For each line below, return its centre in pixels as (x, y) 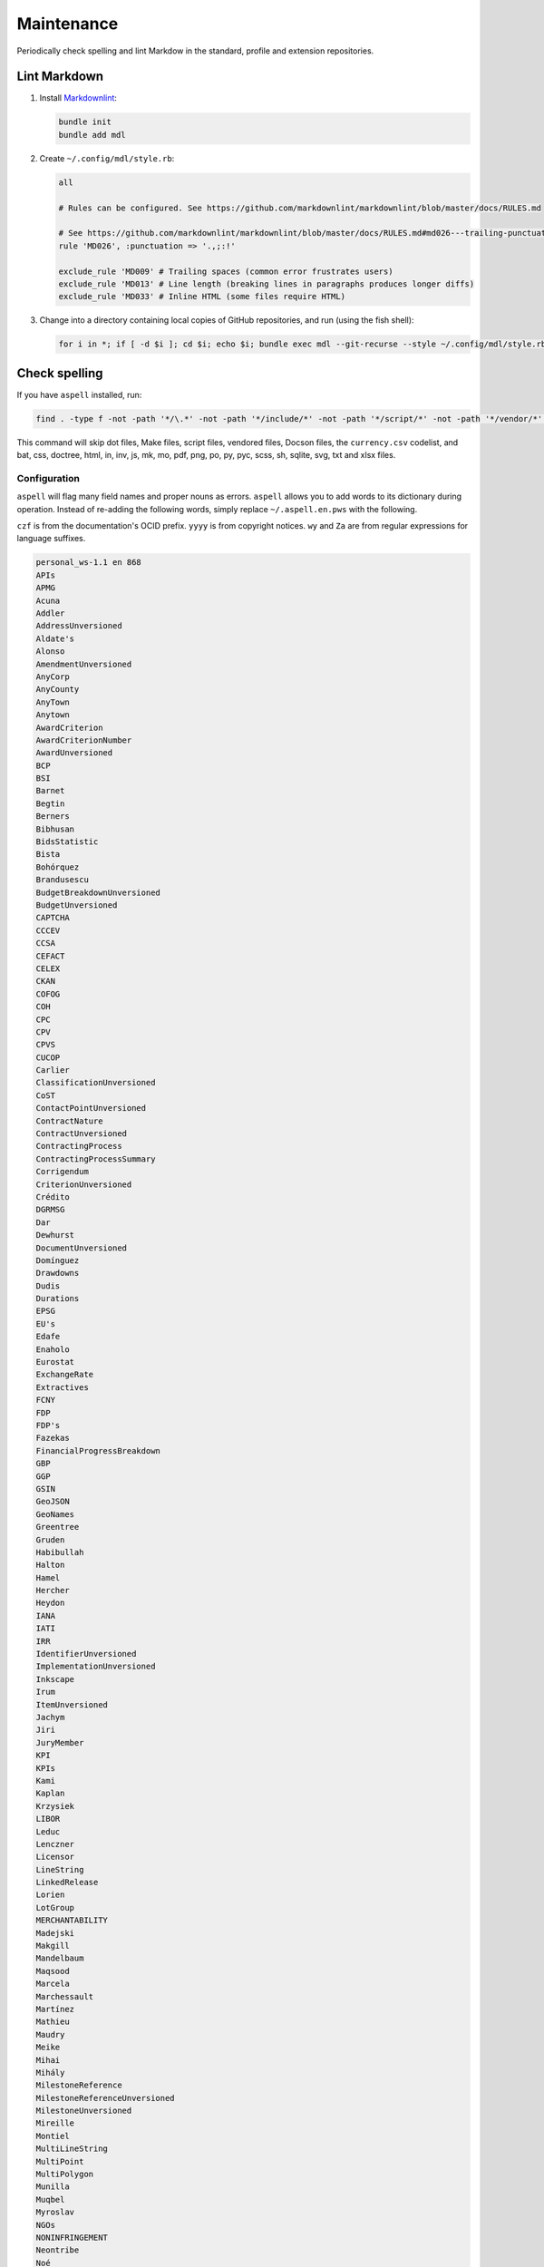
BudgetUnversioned (77, 905)
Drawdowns (58, 1273)
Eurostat (55, 1362)
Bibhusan (55, 829)
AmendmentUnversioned (84, 664)
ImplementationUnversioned (96, 1667)
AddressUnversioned (79, 626)
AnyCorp (53, 676)
